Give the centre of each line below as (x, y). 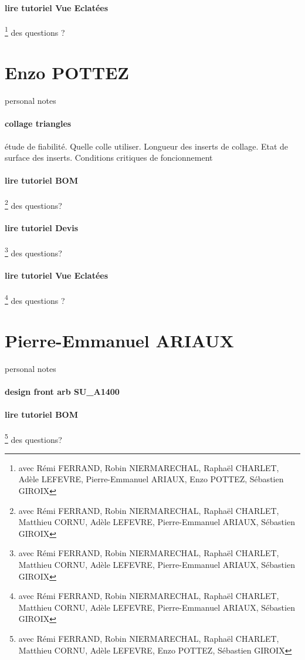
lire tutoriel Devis (42, 228)
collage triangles (38, 123)
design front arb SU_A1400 (62, 392)
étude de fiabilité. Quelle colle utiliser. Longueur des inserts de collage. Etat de (147, 146)
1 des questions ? (35, 31)
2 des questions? (33, 204)
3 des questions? (33, 252)
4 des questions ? (35, 299)
